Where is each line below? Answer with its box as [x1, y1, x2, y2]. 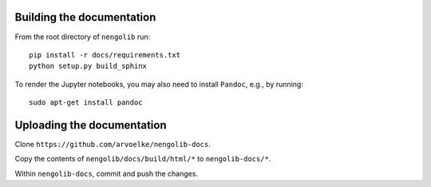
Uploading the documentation [14, 118, 167, 132]
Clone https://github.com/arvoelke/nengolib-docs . [14, 139, 212, 149]
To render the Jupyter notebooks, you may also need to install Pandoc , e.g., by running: [14, 79, 303, 89]
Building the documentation [14, 10, 156, 24]
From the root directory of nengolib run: [14, 32, 151, 42]
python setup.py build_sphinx [29, 62, 148, 71]
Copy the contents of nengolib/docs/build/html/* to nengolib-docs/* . [14, 154, 271, 164]
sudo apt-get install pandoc [29, 98, 143, 107]
